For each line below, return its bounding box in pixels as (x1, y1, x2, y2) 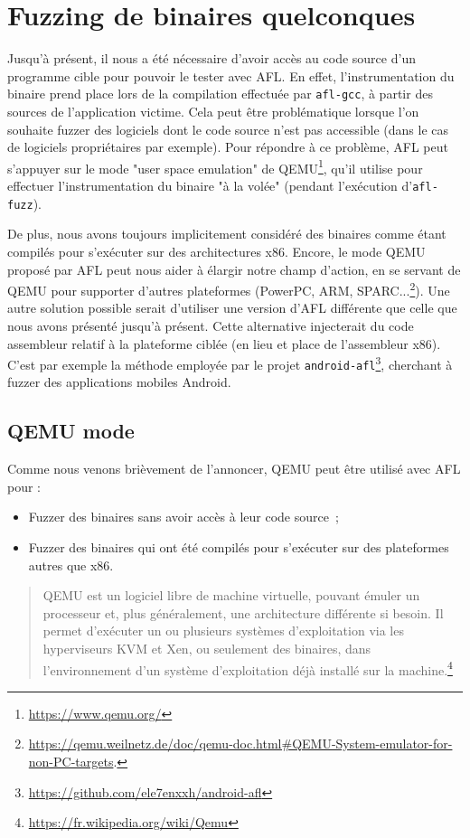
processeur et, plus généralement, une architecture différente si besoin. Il (42, 603, 444, 622)
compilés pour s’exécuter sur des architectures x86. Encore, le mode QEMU (7, 241, 426, 260)
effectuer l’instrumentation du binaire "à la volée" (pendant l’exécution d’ (7, 176, 413, 194)
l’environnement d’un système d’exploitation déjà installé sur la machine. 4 (42, 657, 453, 679)
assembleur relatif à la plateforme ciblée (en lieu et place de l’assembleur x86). (7, 334, 441, 353)
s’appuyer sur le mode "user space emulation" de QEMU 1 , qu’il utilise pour (7, 155, 423, 177)
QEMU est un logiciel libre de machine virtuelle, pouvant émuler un (42, 586, 420, 605)
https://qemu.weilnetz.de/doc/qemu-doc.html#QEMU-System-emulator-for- (28, 734, 453, 753)
